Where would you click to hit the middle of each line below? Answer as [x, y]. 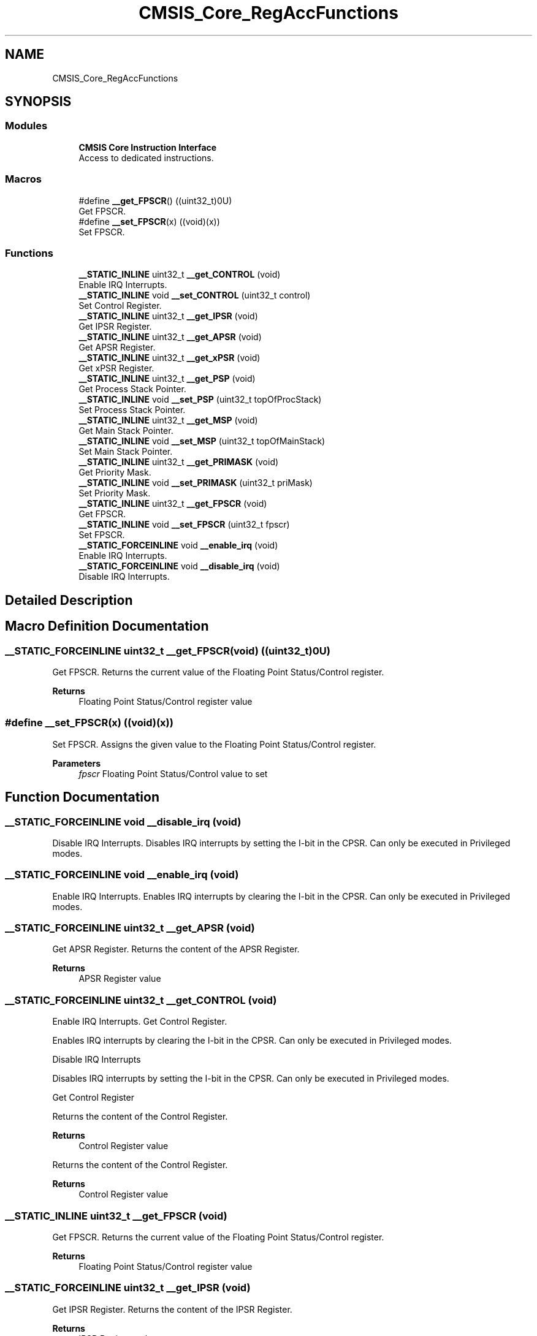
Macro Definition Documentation [107, 626]
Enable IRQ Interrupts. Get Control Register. [140, 1022]
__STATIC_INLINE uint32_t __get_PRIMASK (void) [179, 462]
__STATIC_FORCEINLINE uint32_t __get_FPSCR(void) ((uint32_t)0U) [168, 651]
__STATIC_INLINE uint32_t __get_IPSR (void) [168, 316]
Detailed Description [69, 600]
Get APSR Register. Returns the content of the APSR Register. [176, 949]
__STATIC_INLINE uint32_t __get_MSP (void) [168, 420]
